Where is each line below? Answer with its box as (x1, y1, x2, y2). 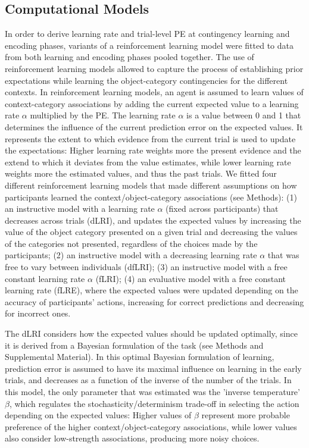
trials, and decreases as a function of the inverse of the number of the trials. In (5, 374, 292, 386)
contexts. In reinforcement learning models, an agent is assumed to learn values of (5, 86, 304, 98)
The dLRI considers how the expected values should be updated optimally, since (5, 327, 298, 340)
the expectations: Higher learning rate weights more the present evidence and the (5, 144, 301, 156)
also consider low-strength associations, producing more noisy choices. (5, 432, 260, 444)
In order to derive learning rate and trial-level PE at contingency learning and (5, 27, 290, 40)
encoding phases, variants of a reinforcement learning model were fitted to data (5, 39, 294, 51)
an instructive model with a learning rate (5, 202, 155, 215)
